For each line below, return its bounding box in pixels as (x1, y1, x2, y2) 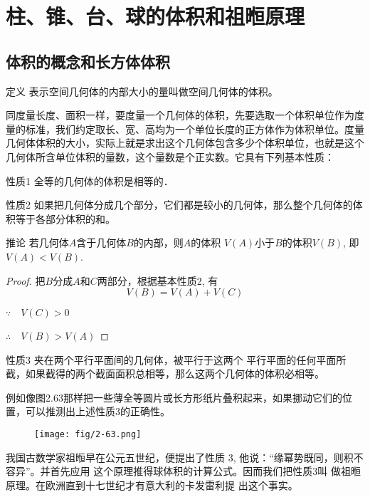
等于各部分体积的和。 (15, 211, 115, 226)
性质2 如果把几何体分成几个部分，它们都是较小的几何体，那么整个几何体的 (6, 197, 353, 212)
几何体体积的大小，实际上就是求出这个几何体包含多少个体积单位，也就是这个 (6, 135, 364, 150)
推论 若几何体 (6, 235, 69, 250)
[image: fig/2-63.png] (34, 429, 142, 440)
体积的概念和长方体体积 (6, 50, 170, 72)
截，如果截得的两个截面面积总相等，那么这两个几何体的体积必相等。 (6, 366, 324, 381)
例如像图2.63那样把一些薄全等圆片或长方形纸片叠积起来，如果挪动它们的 (6, 389, 342, 404)
